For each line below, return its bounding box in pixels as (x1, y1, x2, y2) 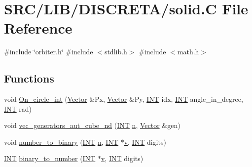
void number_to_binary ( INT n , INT (4, 136, 118, 147)
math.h (177, 46, 199, 57)
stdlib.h (104, 46, 127, 57)
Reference (4, 18, 72, 38)
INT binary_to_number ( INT (4, 153, 96, 164)
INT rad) (4, 103, 32, 114)
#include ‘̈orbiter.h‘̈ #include (4, 46, 93, 57)
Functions (4, 71, 54, 86)
